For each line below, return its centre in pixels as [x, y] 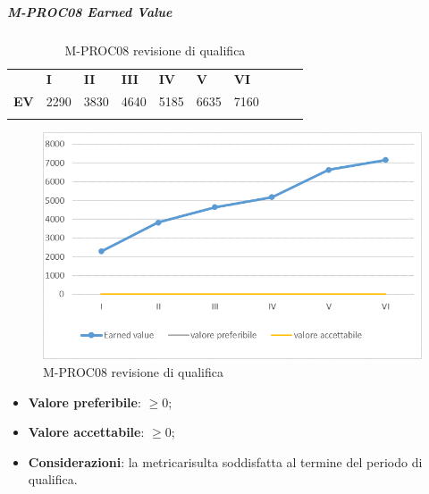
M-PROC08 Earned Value [90, 11]
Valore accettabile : [86, 432]
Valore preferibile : [84, 402]
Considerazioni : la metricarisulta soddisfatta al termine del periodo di [225, 461]
